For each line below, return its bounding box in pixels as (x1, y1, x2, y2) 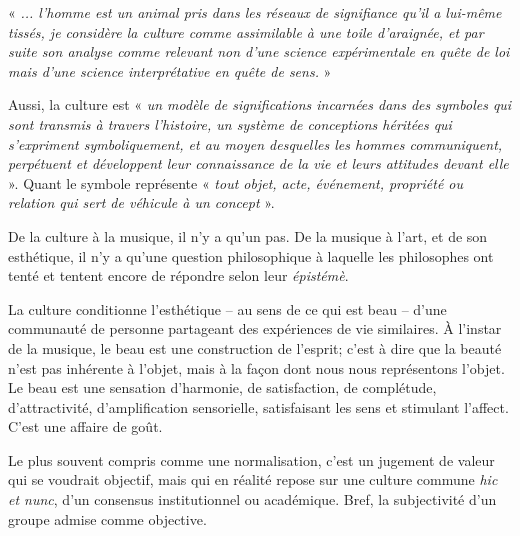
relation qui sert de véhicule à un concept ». (8, 192, 275, 213)
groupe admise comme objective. (8, 508, 207, 529)
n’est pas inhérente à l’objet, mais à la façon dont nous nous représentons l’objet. (8, 357, 505, 378)
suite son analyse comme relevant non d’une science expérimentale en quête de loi (8, 41, 510, 62)
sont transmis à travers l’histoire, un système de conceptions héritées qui (8, 113, 452, 134)
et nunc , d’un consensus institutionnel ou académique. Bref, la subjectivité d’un (8, 489, 497, 510)
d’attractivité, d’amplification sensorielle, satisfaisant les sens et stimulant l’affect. (8, 396, 509, 417)
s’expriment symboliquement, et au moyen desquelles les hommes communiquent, (8, 133, 503, 154)
